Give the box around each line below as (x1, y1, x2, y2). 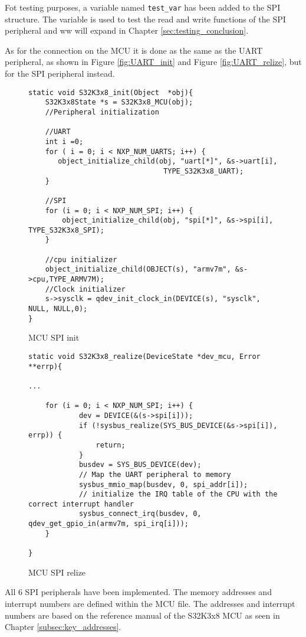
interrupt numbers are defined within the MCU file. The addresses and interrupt (5, 597, 295, 609)
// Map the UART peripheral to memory (78, 470, 231, 479)
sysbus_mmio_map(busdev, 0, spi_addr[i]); (78, 480, 248, 489)
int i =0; (45, 137, 84, 146)
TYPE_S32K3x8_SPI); (28, 226, 104, 234)
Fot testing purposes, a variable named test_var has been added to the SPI (5, 1, 281, 13)
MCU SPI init (28, 331, 80, 344)
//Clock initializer (45, 285, 126, 293)
